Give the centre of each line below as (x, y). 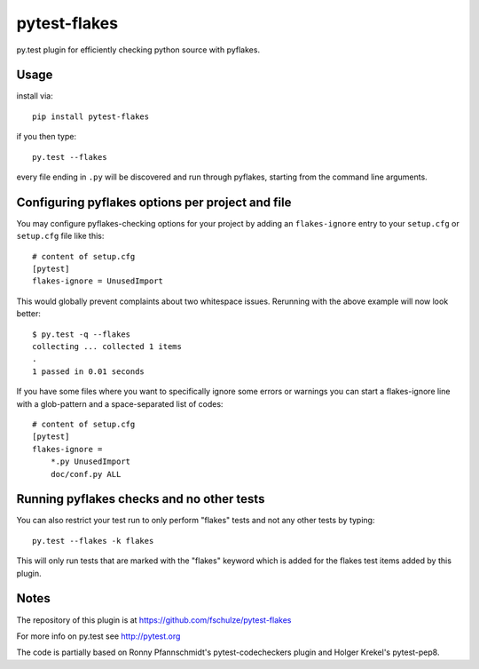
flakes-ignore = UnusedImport (98, 281)
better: (29, 314)
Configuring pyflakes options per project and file (154, 202)
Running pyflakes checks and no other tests (141, 499)
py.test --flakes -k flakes (93, 541)
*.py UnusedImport (90, 462)
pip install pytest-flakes (91, 116)
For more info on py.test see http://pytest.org (98, 636)
